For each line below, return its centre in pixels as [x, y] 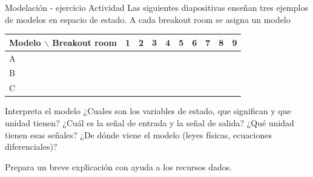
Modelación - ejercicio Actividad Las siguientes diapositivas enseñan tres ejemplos [156, 7]
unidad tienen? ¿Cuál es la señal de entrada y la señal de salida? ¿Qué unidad [150, 122]
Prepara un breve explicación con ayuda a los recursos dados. [119, 166]
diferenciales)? [31, 146]
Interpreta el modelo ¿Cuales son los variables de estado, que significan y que [148, 111]
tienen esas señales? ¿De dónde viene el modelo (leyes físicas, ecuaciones [138, 134]
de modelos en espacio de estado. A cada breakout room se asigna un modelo [148, 19]
